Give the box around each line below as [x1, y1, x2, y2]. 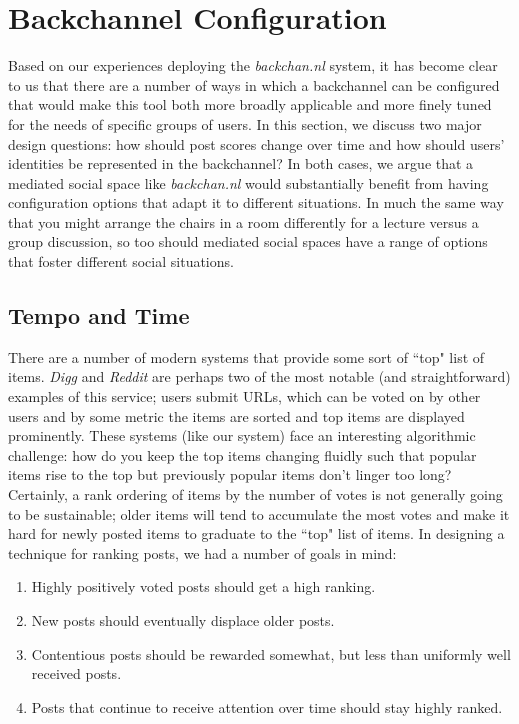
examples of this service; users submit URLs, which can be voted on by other [8, 386, 481, 407]
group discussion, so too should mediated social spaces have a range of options [8, 231, 488, 252]
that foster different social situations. [8, 251, 234, 272]
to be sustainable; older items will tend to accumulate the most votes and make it [8, 503, 510, 524]
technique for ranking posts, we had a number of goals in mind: [8, 542, 397, 563]
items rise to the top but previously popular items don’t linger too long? [8, 464, 452, 485]
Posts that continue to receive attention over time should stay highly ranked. [31, 696, 503, 717]
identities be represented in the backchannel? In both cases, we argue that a [8, 153, 474, 174]
